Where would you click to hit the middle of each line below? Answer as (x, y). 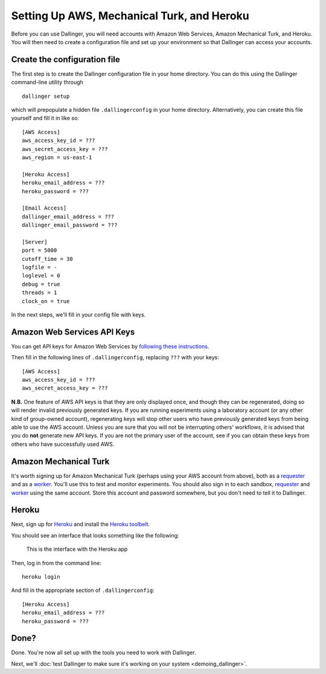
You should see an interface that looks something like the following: (95, 535)
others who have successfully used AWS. (63, 444)
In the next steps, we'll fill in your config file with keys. (78, 315)
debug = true (41, 284)
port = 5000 (40, 250)
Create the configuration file (66, 59)
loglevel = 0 (41, 276)
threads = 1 (40, 293)
